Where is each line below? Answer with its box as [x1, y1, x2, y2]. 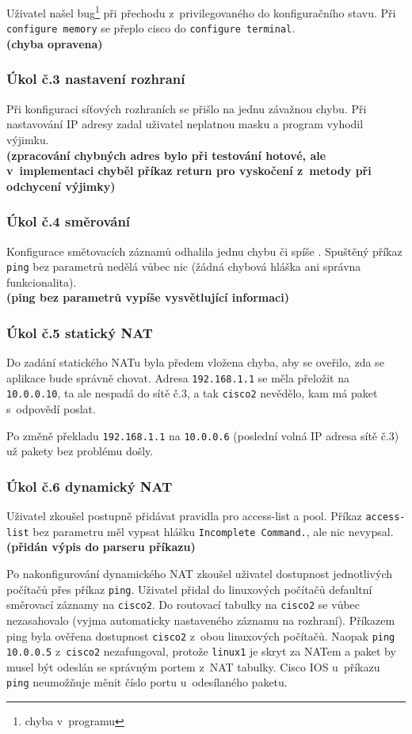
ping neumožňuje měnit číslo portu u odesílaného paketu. [6, 674, 288, 690]
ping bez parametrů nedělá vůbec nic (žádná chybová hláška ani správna [6, 258, 361, 275]
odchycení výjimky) [6, 177, 116, 194]
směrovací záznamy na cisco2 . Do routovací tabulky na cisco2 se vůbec [6, 596, 360, 613]
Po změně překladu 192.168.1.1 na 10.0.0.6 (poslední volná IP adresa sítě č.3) [6, 427, 399, 443]
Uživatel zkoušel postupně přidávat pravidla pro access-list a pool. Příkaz [6, 508, 362, 524]
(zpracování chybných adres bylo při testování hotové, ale [6, 146, 326, 163]
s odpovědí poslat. [6, 401, 96, 417]
